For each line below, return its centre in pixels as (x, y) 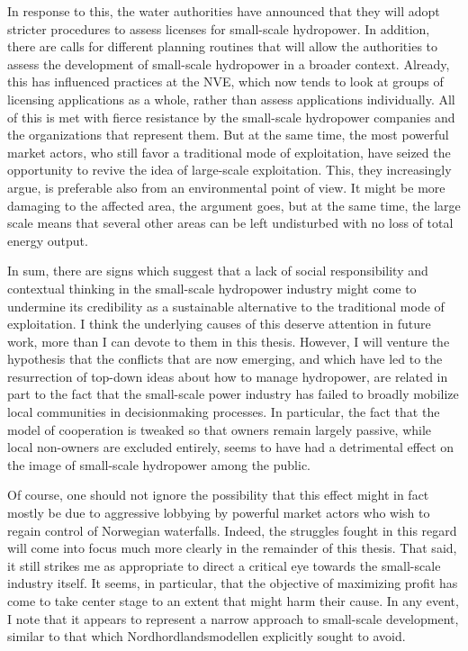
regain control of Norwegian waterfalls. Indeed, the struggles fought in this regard (232, 530)
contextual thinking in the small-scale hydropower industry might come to (212, 288)
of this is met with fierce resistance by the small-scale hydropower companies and (231, 117)
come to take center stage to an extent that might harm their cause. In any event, (233, 601)
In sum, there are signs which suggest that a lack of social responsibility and (218, 271)
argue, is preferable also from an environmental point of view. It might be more (226, 187)
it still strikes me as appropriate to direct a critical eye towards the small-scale (224, 565)
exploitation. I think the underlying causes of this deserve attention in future (219, 324)
